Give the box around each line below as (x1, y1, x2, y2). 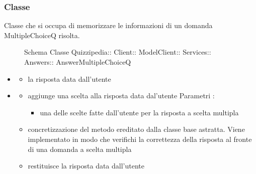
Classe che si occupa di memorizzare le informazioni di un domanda (4, 20, 213, 31)
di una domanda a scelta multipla (28, 143, 132, 154)
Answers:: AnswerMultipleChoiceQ (24, 57, 131, 67)
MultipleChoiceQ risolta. (4, 30, 80, 40)
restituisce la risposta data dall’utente (28, 160, 144, 171)
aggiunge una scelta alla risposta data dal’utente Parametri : (28, 90, 215, 101)
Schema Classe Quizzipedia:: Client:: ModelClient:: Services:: (24, 47, 211, 57)
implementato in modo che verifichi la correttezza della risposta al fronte (28, 133, 252, 144)
